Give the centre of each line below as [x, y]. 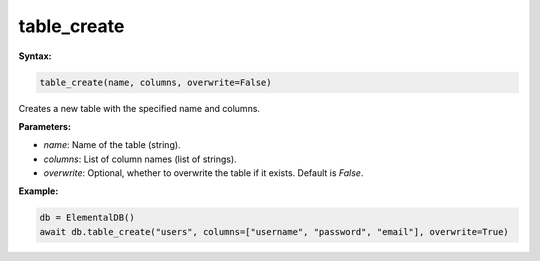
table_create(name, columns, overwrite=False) [155, 82]
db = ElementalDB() [87, 218]
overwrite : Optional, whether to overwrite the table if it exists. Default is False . [203, 173]
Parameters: [45, 126]
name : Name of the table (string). [112, 145]
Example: [38, 191]
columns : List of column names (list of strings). [140, 159]
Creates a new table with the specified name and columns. [139, 108]
